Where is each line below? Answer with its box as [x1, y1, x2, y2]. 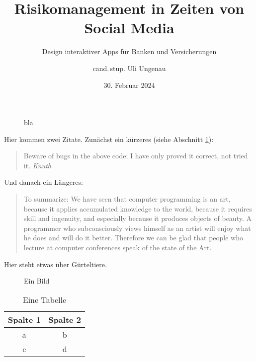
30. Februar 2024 [103, 79, 155, 90]
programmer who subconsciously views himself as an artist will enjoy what [23, 222, 251, 233]
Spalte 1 [8, 313, 41, 325]
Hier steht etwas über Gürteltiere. [4, 259, 107, 269]
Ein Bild [24, 276, 50, 286]
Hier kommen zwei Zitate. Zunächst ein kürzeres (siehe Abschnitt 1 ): [4, 134, 214, 144]
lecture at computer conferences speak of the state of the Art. [23, 242, 212, 253]
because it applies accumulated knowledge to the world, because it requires [23, 203, 252, 214]
